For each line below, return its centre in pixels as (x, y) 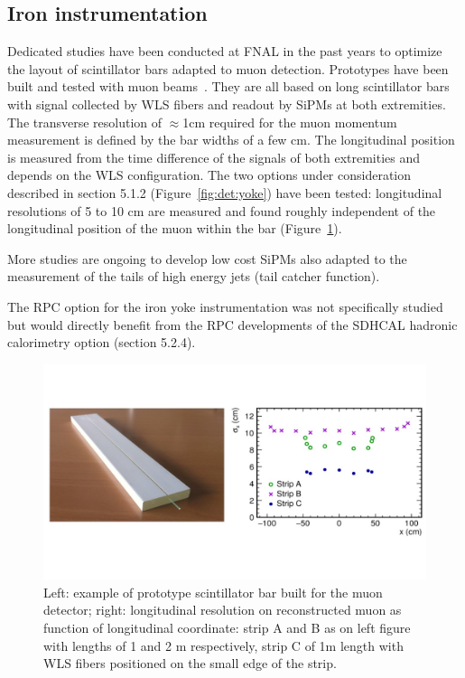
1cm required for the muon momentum (290, 122)
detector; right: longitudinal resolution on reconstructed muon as (223, 610)
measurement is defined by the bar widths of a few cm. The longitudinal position (231, 140)
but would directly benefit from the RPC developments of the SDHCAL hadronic (232, 324)
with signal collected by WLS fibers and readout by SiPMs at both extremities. (227, 104)
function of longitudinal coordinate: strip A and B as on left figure (227, 627)
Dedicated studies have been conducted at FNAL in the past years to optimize (225, 51)
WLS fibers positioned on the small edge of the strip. (190, 663)
